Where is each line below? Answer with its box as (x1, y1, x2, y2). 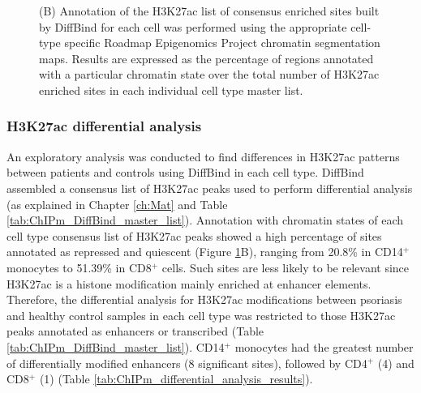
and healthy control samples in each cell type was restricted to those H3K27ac (6, 306, 396, 323)
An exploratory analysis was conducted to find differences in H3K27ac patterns (6, 147, 400, 164)
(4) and (377, 354, 415, 371)
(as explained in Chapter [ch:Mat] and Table (6, 195, 228, 212)
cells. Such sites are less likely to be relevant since (161, 258, 410, 276)
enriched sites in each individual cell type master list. (39, 81, 303, 98)
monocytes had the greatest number (234, 338, 414, 355)
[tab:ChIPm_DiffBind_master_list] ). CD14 (6, 338, 225, 355)
